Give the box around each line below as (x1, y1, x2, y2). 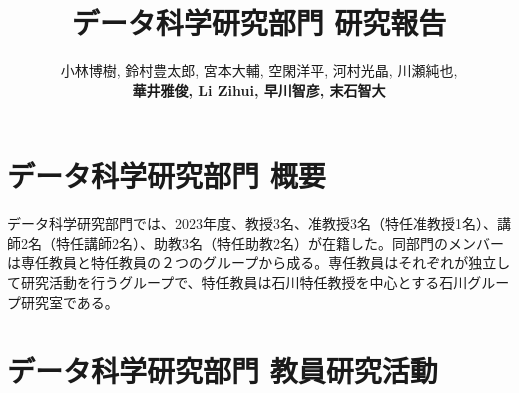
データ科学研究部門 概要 (7, 155, 326, 196)
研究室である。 (20, 291, 119, 312)
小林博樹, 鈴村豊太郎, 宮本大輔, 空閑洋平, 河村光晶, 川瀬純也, (60, 60, 458, 81)
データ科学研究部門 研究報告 (71, 2, 447, 43)
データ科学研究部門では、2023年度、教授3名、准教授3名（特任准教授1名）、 (7, 213, 497, 234)
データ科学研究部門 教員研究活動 (7, 350, 438, 391)
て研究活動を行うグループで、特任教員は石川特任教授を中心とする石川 (7, 272, 468, 293)
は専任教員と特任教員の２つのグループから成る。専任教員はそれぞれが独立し (7, 252, 511, 273)
